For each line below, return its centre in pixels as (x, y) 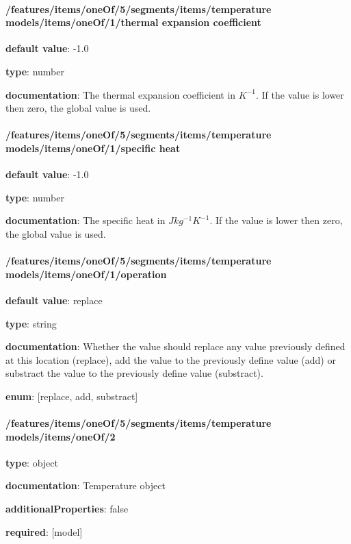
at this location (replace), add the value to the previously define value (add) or (171, 359)
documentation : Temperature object (86, 485)
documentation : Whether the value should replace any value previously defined (175, 346)
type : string (31, 323)
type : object (32, 462)
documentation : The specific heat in (86, 220)
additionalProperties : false (67, 509)
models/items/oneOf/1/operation (86, 274)
